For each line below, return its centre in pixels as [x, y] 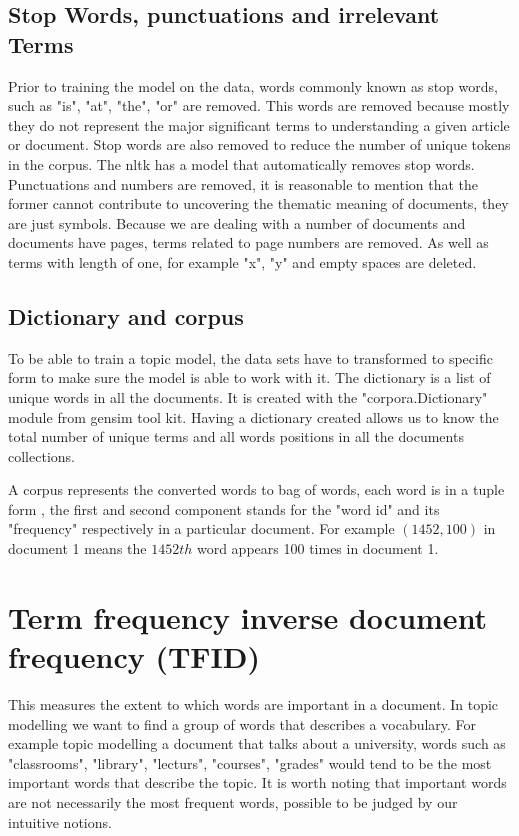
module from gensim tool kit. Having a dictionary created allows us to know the [253, 416]
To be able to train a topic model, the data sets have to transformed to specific [250, 357]
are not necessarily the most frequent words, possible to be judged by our [233, 801]
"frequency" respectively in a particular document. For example [201, 528]
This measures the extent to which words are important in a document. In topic [253, 703]
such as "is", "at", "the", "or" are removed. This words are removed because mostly [259, 105]
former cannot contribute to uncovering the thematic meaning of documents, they [258, 203]
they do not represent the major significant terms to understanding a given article [259, 124]
